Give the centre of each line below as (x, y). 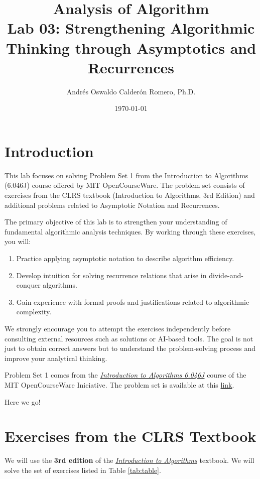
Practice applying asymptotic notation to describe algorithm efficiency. (125, 258)
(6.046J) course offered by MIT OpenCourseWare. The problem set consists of (125, 185)
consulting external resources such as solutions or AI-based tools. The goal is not (129, 338)
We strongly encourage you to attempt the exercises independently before (118, 328)
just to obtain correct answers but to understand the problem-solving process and (130, 348)
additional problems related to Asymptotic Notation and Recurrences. (112, 205)
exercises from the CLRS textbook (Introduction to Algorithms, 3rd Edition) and (130, 195)
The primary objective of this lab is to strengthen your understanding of (116, 222)
